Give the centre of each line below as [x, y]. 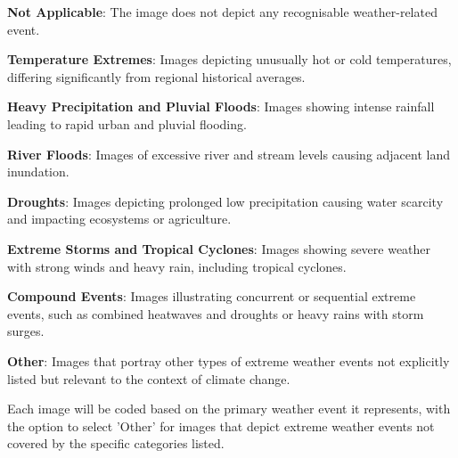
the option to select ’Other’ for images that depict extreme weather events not [221, 425]
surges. [26, 331]
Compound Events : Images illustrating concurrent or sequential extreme [212, 296]
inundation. [38, 172]
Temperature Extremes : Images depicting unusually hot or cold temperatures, [229, 59]
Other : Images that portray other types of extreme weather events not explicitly [229, 360]
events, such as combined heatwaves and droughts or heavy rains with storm [216, 313]
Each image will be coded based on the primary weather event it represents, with [229, 409]
